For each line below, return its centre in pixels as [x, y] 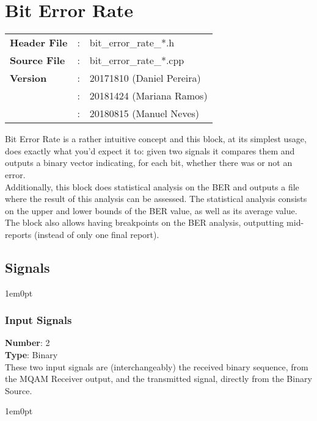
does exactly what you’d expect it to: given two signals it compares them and [150, 150]
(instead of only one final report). [97, 234]
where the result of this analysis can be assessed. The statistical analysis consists [156, 199]
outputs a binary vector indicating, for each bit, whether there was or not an [149, 163]
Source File [38, 60]
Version [28, 78]
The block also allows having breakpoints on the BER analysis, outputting [144, 222]
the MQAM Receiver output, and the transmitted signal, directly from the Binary [158, 379]
